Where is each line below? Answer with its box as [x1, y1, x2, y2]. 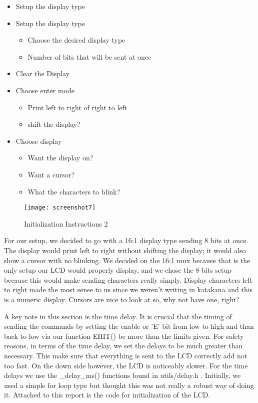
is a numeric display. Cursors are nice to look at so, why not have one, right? [4, 294, 239, 304]
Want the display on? [27, 152, 93, 163]
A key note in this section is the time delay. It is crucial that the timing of [4, 311, 232, 321]
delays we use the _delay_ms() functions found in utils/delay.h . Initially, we [4, 370, 241, 380]
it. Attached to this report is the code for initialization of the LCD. [4, 389, 210, 400]
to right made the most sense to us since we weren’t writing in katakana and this [4, 284, 253, 295]
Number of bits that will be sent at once [27, 51, 151, 62]
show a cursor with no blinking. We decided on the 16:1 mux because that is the [4, 255, 250, 265]
